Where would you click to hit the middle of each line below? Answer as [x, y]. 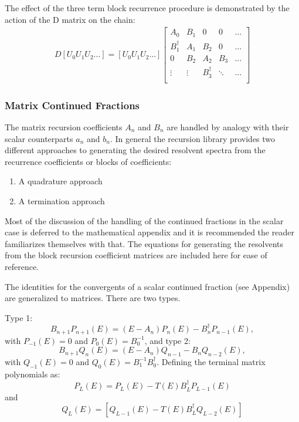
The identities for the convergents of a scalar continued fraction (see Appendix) [147, 286]
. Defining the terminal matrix [211, 361]
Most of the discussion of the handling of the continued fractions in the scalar [144, 220]
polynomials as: [33, 374]
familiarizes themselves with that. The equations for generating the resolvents [144, 243]
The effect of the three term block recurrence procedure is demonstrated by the [147, 8]
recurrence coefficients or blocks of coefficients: [88, 161]
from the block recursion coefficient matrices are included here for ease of [136, 255]
